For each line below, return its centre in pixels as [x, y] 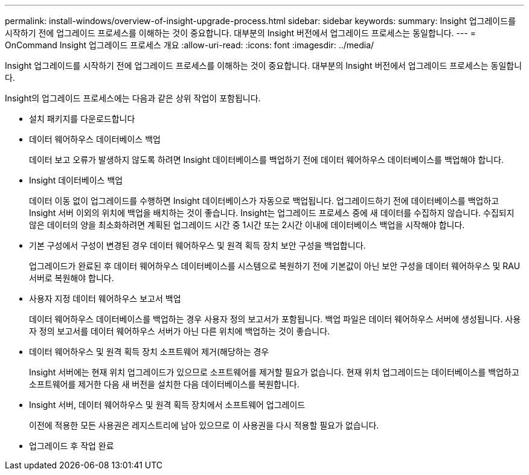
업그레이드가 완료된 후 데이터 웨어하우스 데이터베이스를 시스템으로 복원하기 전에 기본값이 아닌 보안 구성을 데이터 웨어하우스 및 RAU [275, 266]
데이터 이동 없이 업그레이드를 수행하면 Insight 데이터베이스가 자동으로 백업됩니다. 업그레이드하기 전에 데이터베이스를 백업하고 [264, 201]
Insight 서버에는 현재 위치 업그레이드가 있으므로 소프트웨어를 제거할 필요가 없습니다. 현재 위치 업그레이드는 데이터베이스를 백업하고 [274, 372]
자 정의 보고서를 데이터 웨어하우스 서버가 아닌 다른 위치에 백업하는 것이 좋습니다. [180, 331]
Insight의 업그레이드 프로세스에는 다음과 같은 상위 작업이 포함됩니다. [133, 98]
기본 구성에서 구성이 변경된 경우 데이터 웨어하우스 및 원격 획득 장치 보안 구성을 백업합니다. [197, 245]
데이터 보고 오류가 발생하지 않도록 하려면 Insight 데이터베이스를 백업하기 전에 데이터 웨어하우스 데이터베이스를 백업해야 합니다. [267, 160]
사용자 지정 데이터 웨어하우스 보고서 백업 [105, 298]
